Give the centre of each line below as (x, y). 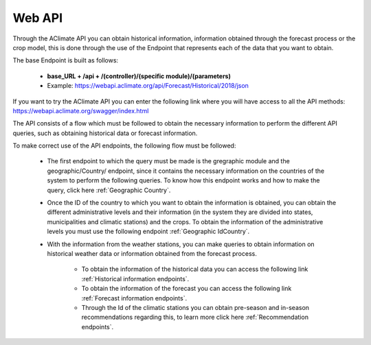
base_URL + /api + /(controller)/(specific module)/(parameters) (139, 76)
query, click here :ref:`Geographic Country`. (109, 190)
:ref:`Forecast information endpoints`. (134, 298)
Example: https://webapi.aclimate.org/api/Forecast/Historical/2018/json (148, 86)
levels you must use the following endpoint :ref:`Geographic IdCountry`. (148, 231)
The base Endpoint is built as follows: (66, 60)
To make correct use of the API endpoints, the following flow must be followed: (124, 146)
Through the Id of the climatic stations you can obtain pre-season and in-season (195, 307)
